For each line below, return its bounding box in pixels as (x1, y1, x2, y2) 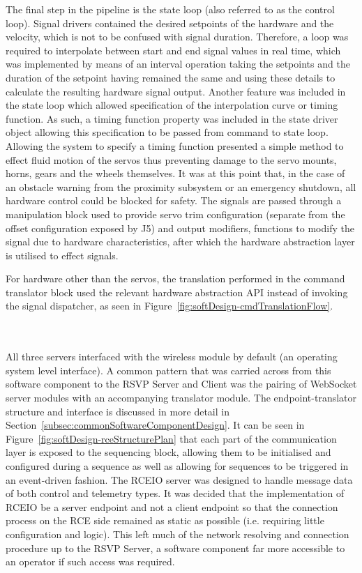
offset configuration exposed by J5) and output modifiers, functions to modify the (6, 220, 354, 235)
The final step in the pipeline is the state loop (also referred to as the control (6, 2, 335, 16)
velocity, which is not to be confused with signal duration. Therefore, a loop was (6, 29, 349, 44)
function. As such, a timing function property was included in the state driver (6, 111, 338, 125)
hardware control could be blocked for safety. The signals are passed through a (6, 193, 342, 208)
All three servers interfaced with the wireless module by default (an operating (6, 349, 338, 364)
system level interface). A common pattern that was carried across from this (6, 362, 331, 377)
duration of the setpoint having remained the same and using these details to (6, 70, 335, 84)
